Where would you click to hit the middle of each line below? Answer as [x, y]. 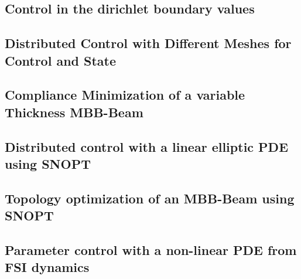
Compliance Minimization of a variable [125, 95]
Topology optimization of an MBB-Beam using [150, 198]
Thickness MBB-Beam [74, 112]
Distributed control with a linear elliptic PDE [147, 146]
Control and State [61, 60]
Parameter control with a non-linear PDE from [151, 249]
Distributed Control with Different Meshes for [148, 43]
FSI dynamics [47, 267]
